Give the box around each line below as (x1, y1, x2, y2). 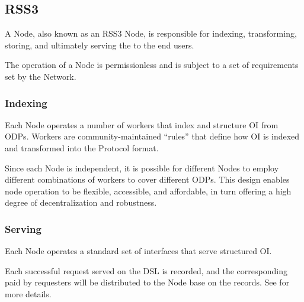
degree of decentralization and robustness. (5, 196, 157, 209)
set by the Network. (5, 70, 76, 82)
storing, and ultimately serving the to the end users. (5, 38, 194, 51)
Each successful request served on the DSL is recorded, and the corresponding (5, 264, 287, 277)
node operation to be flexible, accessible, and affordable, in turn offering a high (5, 184, 292, 197)
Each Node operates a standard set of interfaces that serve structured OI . (5, 245, 272, 257)
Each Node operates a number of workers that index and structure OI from (5, 118, 279, 131)
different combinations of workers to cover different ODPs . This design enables (5, 173, 290, 186)
